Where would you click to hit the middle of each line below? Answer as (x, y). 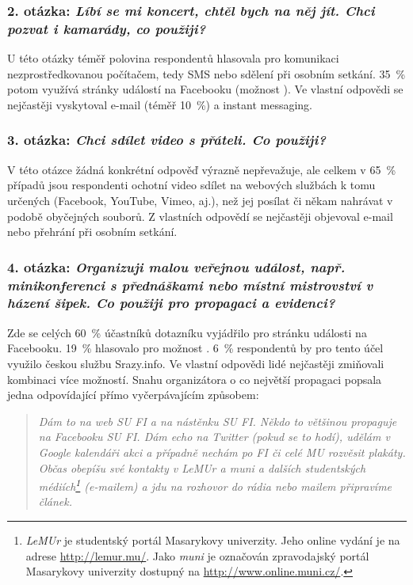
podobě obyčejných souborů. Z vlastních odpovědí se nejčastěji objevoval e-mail (200, 216)
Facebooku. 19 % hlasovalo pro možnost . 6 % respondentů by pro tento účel (195, 348)
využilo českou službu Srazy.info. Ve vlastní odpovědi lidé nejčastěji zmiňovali (196, 363)
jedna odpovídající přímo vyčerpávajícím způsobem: (133, 395)
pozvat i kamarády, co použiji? (107, 28)
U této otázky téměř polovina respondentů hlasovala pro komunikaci (173, 58)
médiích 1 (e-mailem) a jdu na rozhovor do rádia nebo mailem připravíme (215, 485)
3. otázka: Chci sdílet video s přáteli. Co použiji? (166, 140)
